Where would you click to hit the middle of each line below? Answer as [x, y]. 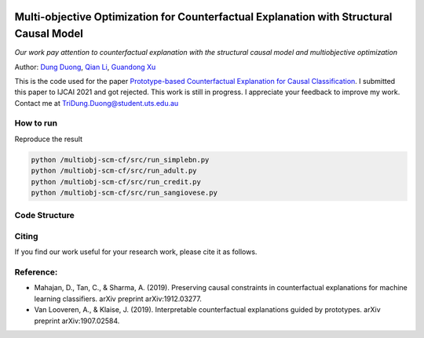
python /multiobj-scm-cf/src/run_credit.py [116, 182]
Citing [26, 236]
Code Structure [44, 216]
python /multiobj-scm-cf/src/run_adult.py [114, 171]
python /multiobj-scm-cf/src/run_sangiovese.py [124, 193]
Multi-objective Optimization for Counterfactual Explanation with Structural [203, 17]
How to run [36, 123]
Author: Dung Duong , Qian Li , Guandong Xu [85, 67]
